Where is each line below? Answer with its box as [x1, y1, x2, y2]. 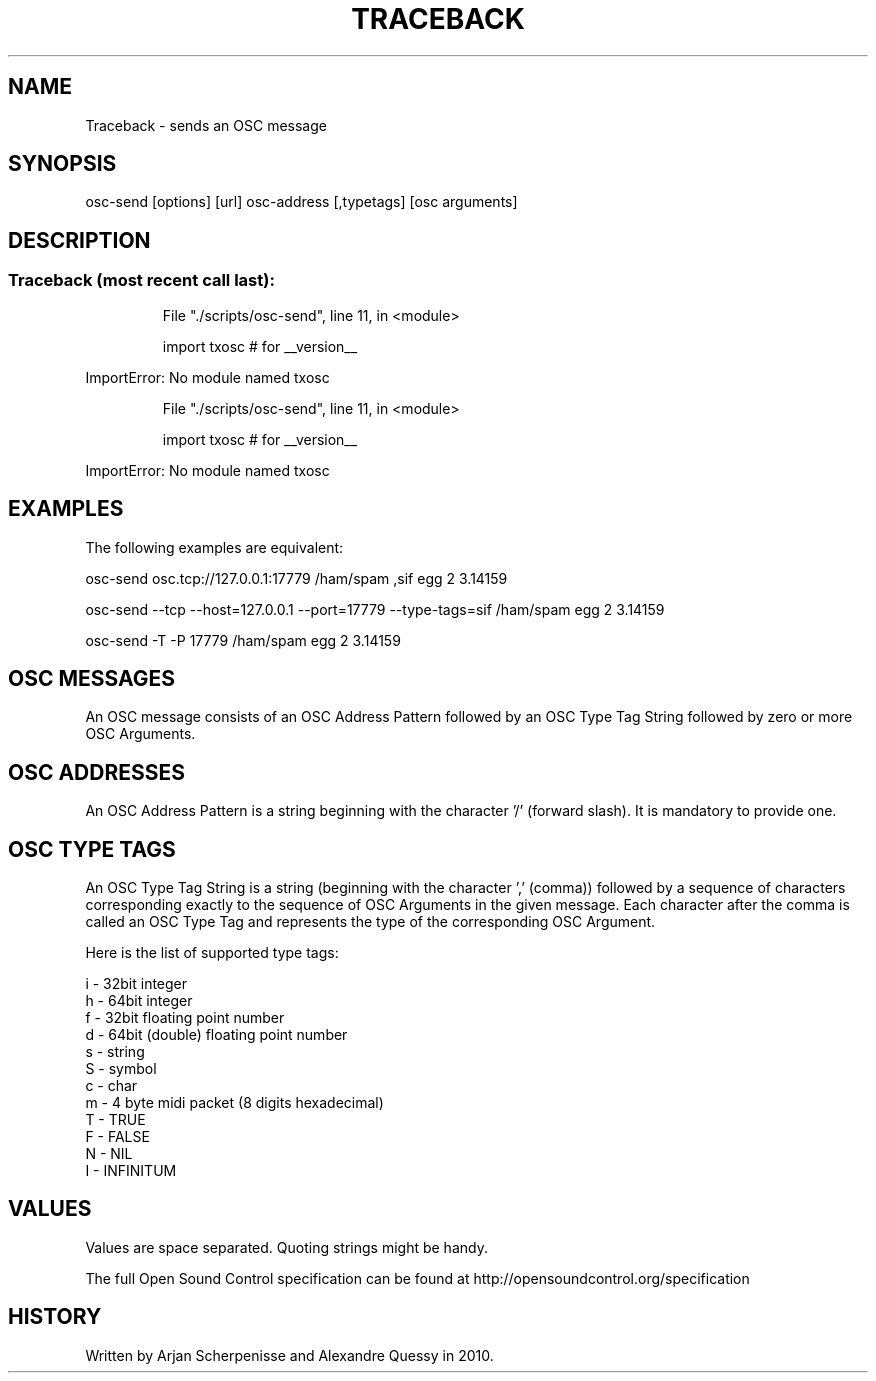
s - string [85, 1043, 145, 1061]
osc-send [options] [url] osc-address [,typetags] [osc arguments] [85, 193, 518, 211]
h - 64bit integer [85, 992, 193, 1010]
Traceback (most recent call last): [8, 270, 275, 291]
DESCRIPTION [8, 227, 151, 253]
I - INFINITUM [85, 1162, 177, 1180]
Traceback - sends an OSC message [85, 116, 327, 134]
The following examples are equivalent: [85, 538, 344, 556]
